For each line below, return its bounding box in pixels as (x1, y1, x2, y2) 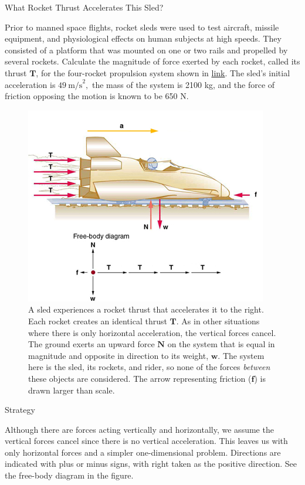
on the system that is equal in (167, 338, 275, 350)
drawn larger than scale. (28, 384, 115, 396)
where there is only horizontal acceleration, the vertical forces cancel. (28, 326, 276, 338)
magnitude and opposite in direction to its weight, (28, 349, 209, 361)
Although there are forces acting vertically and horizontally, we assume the (5, 423, 274, 435)
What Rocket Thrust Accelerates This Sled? (5, 1, 164, 13)
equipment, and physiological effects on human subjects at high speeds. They (5, 32, 282, 45)
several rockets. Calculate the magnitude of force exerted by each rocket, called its (5, 55, 300, 67)
